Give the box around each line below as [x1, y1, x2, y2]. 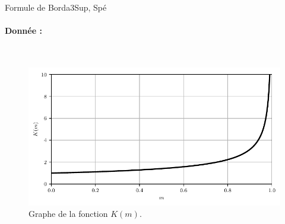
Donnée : [5, 24, 42, 37]
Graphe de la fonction [28, 207, 108, 220]
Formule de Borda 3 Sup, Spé [5, 1, 107, 13]
